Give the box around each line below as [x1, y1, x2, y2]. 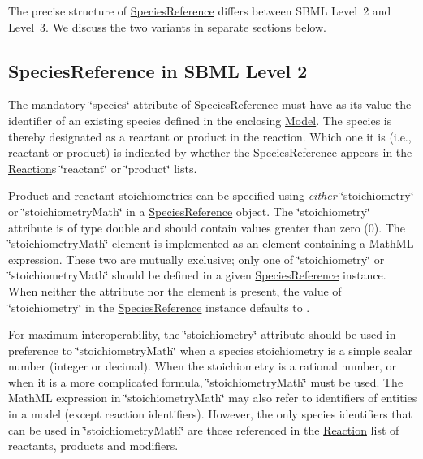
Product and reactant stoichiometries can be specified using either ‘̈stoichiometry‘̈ [8, 187, 414, 204]
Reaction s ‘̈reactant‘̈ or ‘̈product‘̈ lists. [8, 159, 197, 176]
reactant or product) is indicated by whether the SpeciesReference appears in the [8, 144, 412, 161]
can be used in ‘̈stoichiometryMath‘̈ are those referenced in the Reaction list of [8, 421, 399, 438]
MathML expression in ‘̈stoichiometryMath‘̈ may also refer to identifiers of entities [8, 389, 417, 406]
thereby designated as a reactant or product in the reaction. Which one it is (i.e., [8, 128, 412, 145]
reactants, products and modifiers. [8, 437, 179, 454]
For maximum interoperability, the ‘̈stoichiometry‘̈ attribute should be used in [8, 326, 396, 343]
